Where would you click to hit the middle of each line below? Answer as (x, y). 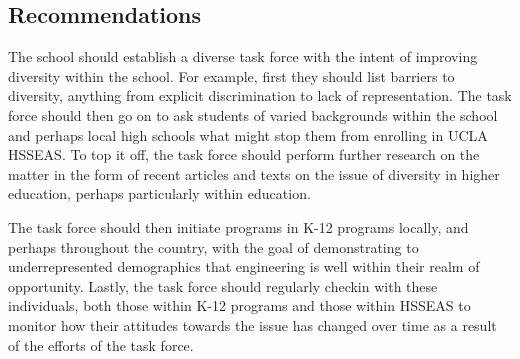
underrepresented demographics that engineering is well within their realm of (244, 266)
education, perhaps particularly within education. (159, 193)
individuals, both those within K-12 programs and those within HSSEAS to (239, 305)
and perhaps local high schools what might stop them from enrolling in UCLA (248, 134)
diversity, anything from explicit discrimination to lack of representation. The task (260, 95)
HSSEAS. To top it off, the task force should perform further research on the (244, 154)
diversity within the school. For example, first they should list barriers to (231, 75)
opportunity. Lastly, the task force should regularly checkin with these (223, 285)
